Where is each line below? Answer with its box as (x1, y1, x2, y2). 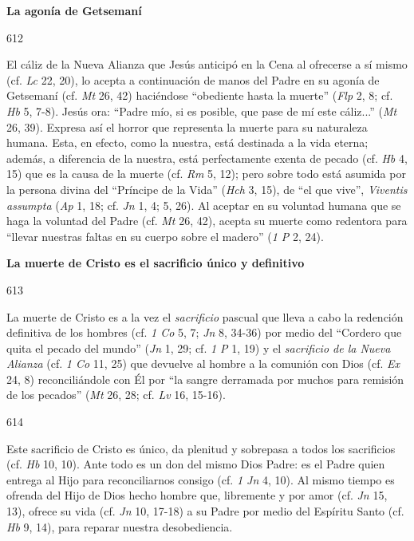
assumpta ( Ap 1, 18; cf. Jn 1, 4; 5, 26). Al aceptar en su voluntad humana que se (6, 196, 401, 213)
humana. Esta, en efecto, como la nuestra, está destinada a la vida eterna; (6, 134, 369, 151)
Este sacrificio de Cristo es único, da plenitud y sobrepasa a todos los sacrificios (6, 440, 396, 456)
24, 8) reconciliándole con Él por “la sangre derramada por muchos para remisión (6, 370, 404, 387)
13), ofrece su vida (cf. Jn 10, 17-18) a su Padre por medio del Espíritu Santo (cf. (6, 503, 404, 519)
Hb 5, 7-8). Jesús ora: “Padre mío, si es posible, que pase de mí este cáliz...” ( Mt (6, 102, 397, 119)
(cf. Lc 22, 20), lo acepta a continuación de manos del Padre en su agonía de (6, 71, 380, 88)
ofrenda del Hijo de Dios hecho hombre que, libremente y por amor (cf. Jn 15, (6, 487, 388, 503)
